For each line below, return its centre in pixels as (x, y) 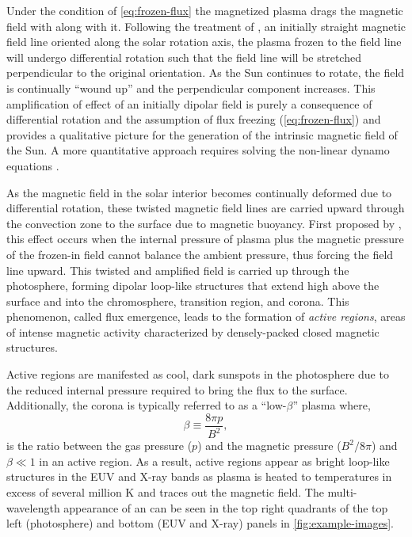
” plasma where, (332, 405)
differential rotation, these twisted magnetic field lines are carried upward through (206, 208)
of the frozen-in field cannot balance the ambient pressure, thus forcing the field (200, 254)
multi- (342, 492)
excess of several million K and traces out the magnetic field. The (165, 492)
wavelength (33, 507)
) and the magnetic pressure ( (269, 446)
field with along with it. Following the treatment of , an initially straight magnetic (206, 26)
